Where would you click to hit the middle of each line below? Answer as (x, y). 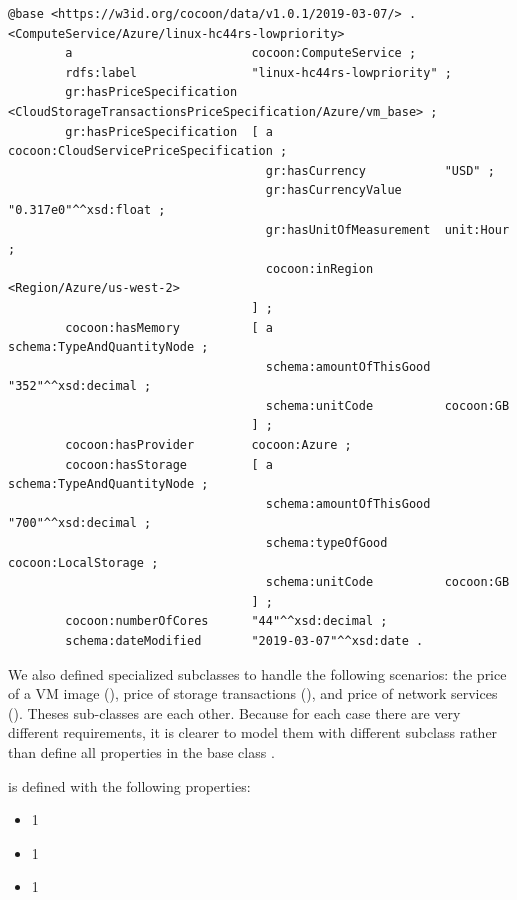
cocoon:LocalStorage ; (83, 562)
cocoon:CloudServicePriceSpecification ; (148, 151)
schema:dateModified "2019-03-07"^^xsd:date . (244, 641)
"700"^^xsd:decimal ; (80, 523)
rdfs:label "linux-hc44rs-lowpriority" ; (258, 72)
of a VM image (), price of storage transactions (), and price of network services (253, 693)
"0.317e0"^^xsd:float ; (87, 209)
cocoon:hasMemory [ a (169, 327)
